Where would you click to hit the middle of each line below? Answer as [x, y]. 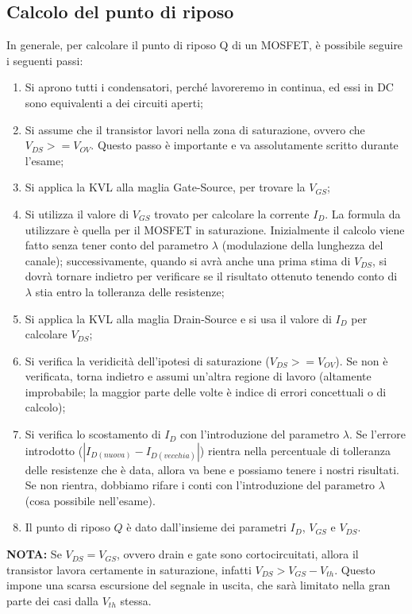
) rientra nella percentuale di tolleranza [295, 450]
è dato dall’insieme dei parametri [206, 527]
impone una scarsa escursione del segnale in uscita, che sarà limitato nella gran [198, 585]
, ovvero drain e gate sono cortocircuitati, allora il [237, 554]
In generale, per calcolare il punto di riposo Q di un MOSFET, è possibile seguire [205, 45]
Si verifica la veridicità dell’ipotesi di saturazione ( [147, 360]
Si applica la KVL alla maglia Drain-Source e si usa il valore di [178, 318]
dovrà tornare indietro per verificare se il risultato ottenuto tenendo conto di [211, 276]
